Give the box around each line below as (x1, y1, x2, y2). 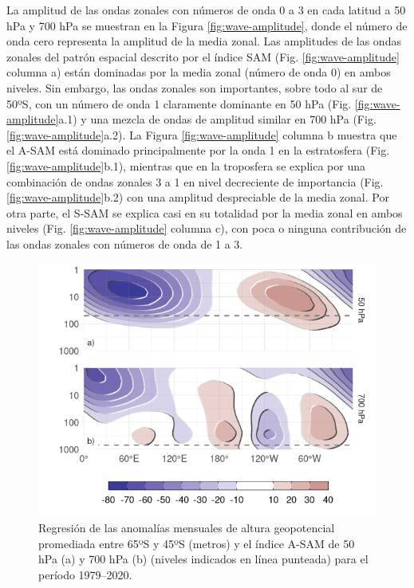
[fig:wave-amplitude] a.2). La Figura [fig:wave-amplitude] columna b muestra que (6, 126, 397, 143)
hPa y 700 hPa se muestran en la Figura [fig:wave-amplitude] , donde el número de (6, 17, 408, 33)
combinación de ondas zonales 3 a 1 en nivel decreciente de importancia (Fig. (6, 173, 384, 190)
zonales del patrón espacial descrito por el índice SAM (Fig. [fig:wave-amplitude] (6, 48, 400, 65)
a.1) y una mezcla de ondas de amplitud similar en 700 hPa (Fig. (58, 111, 377, 127)
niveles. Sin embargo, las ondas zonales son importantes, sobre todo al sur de (6, 79, 383, 96)
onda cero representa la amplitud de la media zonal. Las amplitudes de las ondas (6, 33, 401, 49)
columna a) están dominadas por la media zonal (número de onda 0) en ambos (6, 64, 391, 80)
